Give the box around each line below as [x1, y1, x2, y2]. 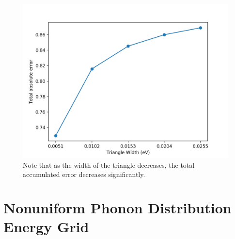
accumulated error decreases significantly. [23, 169, 145, 179]
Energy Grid [3, 217, 89, 237]
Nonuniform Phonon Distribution [3, 197, 232, 217]
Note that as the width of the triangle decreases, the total [23, 159, 195, 170]
